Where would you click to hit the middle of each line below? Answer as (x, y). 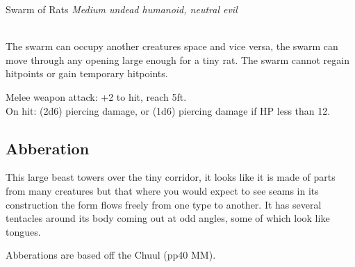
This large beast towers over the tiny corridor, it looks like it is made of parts (171, 177)
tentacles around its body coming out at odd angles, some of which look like (168, 218)
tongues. (23, 231)
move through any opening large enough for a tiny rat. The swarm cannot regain (177, 59)
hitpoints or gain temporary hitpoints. (87, 73)
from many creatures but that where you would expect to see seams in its (162, 190)
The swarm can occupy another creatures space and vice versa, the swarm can (172, 46)
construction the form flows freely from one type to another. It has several (164, 204)
